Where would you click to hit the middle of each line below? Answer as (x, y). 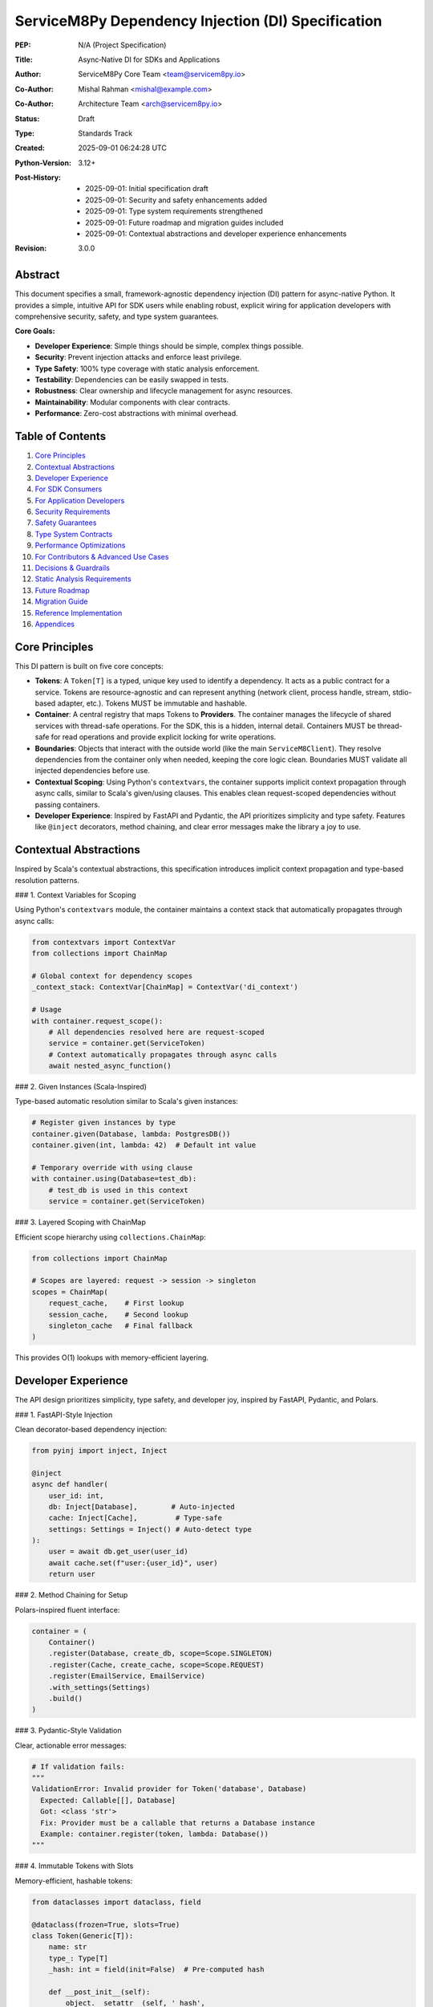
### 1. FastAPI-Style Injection (64, 1415)
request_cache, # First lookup (116, 1303)
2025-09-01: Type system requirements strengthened (174, 211)
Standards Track (105, 133)
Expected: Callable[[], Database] (108, 1800)
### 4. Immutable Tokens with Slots (74, 1866)
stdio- (402, 692)
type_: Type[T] (78, 1958)
